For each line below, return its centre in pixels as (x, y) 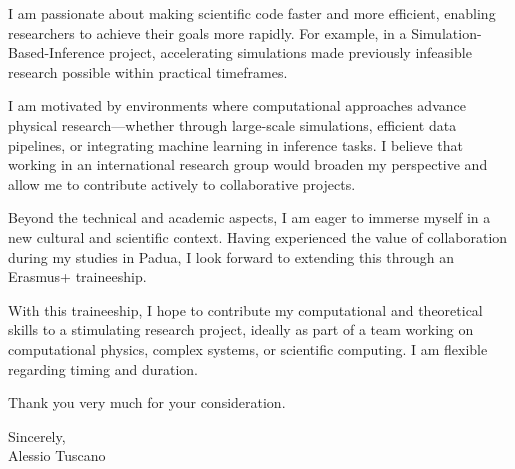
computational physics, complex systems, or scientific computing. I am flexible (248, 348)
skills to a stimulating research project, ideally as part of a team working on (241, 329)
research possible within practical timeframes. (148, 71)
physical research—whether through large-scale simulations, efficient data (232, 124)
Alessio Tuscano (57, 455)
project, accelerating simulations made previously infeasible (290, 52)
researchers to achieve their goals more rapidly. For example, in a (207, 32)
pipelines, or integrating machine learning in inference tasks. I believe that (236, 144)
